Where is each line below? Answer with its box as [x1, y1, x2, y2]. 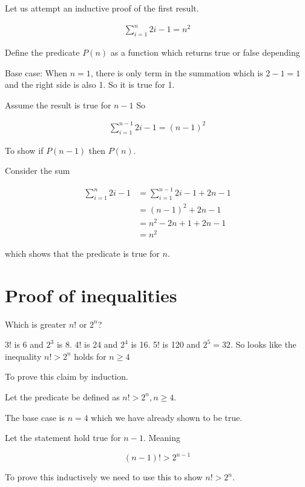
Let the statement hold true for [5, 431, 121, 444]
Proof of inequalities [5, 282, 177, 307]
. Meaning [143, 431, 180, 444]
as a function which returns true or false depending [110, 45, 300, 58]
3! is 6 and [5, 338, 44, 351]
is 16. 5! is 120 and [131, 338, 200, 351]
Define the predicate [5, 45, 80, 58]
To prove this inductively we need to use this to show [5, 471, 203, 483]
